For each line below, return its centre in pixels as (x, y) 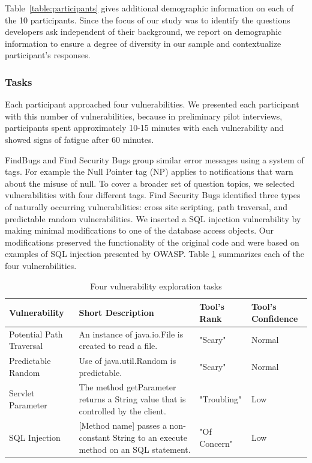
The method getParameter (127, 387)
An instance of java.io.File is (131, 334)
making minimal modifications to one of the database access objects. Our (139, 230)
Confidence (274, 318)
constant (94, 437)
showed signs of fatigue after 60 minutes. (79, 139)
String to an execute (150, 437)
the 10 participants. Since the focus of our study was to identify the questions (148, 20)
